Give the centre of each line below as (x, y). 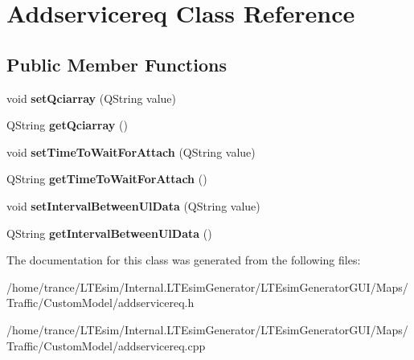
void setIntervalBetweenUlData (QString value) (133, 205)
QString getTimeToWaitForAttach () (107, 179)
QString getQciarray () (67, 125)
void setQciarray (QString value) (92, 98)
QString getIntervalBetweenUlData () (109, 233)
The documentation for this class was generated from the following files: (184, 260)
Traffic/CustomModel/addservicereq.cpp (106, 345)
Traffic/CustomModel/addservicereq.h (100, 303)
